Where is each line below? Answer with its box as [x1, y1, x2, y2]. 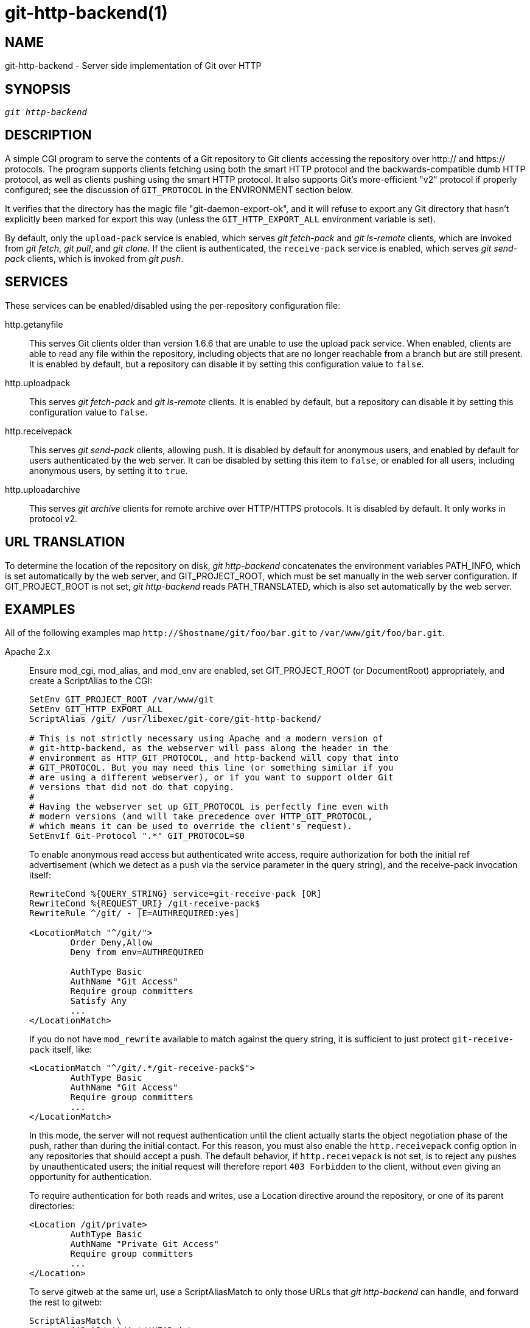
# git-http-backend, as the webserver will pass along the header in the [29, 743, 389, 754]
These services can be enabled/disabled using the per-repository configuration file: [5, 300, 341, 311]
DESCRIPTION [5, 127, 92, 143]
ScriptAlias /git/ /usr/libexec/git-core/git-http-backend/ [29, 714, 322, 724]
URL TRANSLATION [5, 534, 125, 550]
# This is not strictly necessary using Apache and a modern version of [29, 733, 383, 744]
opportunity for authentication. [29, 1171, 152, 1182]
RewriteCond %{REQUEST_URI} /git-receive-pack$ [29, 899, 260, 909]
